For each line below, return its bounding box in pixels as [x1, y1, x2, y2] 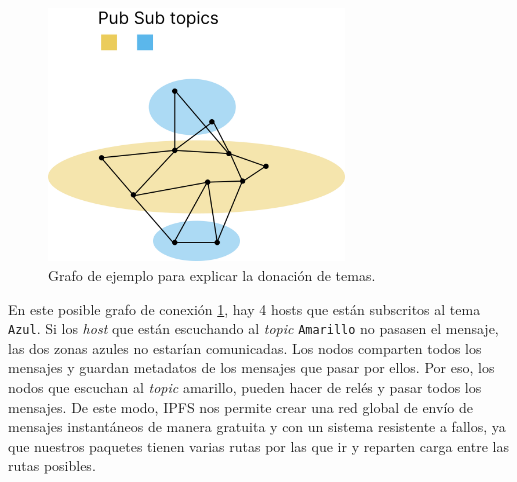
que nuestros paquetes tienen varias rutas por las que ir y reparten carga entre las [8, 435, 509, 456]
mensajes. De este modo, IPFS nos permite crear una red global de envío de [8, 396, 473, 417]
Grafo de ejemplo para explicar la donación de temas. [48, 264, 376, 285]
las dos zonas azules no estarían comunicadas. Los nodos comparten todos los [8, 337, 482, 358]
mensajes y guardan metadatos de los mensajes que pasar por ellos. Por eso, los [8, 357, 495, 378]
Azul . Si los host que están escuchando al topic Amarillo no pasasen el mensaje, [8, 318, 499, 339]
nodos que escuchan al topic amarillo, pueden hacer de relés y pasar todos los [8, 376, 482, 397]
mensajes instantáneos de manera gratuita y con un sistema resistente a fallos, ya [8, 416, 506, 437]
